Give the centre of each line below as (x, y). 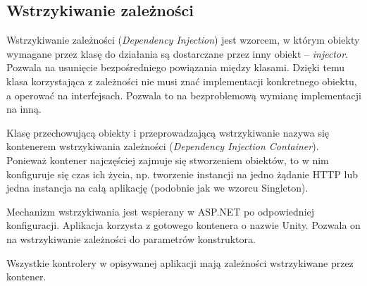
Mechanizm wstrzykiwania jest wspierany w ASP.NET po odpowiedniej (161, 211)
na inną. (24, 109)
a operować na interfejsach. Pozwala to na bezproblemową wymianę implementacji (184, 95)
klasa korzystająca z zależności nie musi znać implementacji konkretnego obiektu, (182, 81)
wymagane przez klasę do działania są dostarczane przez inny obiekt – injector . (177, 53)
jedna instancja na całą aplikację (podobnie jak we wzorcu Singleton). (157, 188)
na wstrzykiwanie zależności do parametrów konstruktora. (131, 238)
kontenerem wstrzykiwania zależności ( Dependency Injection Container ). (163, 146)
